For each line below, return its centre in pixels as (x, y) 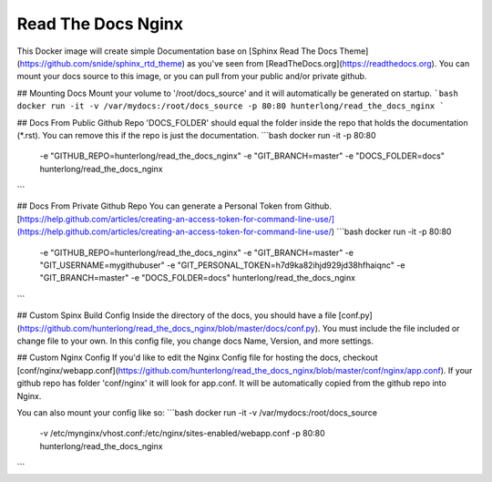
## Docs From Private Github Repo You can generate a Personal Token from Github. (174, 206)
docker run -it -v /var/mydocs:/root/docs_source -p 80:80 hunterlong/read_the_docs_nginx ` (231, 106)
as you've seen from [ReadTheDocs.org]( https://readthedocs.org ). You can (328, 63)
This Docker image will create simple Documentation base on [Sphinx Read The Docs (177, 51)
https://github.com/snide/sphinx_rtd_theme (101, 63)
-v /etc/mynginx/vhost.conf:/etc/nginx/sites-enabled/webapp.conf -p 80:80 (182, 434)
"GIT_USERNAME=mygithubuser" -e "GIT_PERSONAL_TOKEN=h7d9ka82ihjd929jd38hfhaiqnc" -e (222, 265)
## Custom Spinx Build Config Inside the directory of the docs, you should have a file (177, 315)
